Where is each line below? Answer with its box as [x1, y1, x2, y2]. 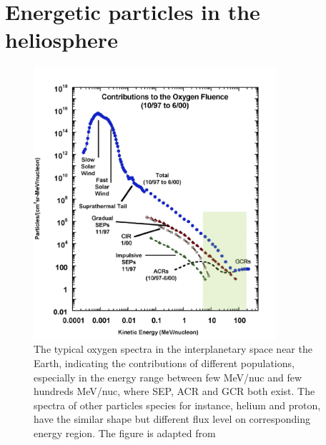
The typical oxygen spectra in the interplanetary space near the [34, 341, 312, 356]
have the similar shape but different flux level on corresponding [34, 411, 310, 426]
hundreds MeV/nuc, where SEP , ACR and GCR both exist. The [34, 384, 315, 399]
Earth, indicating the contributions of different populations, [34, 355, 295, 370]
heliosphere [5, 25, 118, 54]
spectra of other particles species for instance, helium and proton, [34, 397, 321, 412]
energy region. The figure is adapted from [34, 425, 216, 440]
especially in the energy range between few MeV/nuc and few [34, 369, 302, 384]
